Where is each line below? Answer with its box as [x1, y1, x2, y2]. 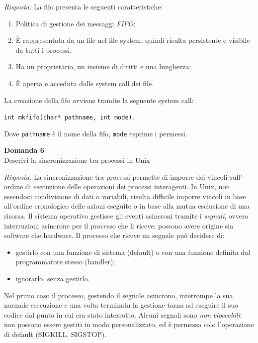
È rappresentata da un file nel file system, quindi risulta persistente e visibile [15, 35, 250, 45]
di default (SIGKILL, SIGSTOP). [4, 329, 107, 339]
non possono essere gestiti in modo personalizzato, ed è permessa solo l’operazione [4, 319, 254, 330]
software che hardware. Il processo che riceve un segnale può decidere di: [4, 230, 225, 240]
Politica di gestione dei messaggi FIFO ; [15, 18, 135, 28]
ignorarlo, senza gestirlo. [15, 273, 90, 283]
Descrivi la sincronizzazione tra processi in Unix [4, 155, 150, 165]
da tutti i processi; [15, 44, 72, 55]
